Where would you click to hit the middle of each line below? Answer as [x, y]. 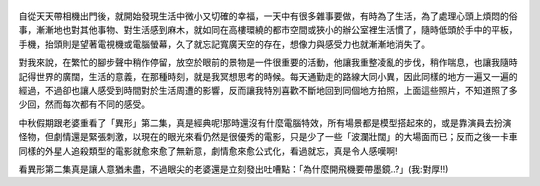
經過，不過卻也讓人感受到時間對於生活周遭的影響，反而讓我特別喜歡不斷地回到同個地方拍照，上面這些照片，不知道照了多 [268, 90]
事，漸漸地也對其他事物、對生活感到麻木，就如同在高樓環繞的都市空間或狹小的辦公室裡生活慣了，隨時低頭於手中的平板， [268, 30]
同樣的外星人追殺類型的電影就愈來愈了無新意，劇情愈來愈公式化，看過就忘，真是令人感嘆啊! [208, 151]
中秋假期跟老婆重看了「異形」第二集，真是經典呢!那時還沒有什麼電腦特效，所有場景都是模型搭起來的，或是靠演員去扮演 [265, 122]
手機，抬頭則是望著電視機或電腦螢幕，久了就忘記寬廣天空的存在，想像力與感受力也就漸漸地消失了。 [224, 44]
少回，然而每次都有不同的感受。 [84, 104]
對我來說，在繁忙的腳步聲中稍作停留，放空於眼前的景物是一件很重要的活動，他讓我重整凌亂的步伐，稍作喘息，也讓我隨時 [268, 62]
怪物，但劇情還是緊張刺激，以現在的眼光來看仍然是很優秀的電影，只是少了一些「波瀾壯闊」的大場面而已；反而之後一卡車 [268, 137]
